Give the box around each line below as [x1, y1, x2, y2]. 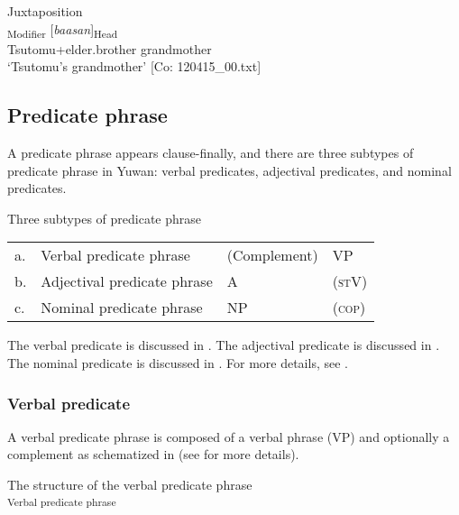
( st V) [332, 271, 368, 292]
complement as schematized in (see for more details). [7, 445, 299, 464]
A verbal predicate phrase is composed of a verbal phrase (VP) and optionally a [7, 427, 450, 446]
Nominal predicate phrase [41, 297, 203, 318]
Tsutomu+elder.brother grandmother [7, 39, 212, 58]
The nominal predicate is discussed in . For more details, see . [7, 354, 348, 372]
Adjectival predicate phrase [41, 271, 213, 292]
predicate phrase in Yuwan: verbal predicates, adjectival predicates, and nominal [7, 161, 452, 179]
